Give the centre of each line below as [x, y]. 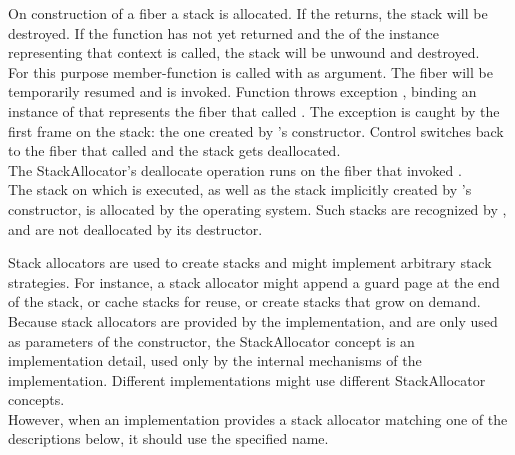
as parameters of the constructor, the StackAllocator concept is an [211, 340]
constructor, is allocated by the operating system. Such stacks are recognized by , [257, 208]
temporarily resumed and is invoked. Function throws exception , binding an [242, 91]
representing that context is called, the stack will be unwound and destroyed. [244, 52]
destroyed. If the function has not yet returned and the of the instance [223, 32]
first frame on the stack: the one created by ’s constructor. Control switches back [256, 130]
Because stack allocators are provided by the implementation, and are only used [253, 320]
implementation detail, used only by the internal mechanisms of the [215, 360]
